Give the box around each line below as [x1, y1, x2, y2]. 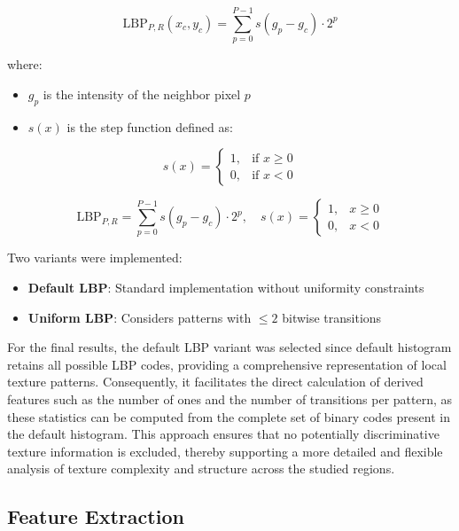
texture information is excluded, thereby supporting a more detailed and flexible [7, 441, 443, 460]
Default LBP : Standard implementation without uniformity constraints [27, 278, 424, 297]
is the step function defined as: [66, 117, 233, 136]
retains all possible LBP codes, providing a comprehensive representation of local [7, 355, 447, 373]
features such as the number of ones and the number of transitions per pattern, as [7, 390, 453, 408]
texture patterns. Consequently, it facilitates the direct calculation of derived [7, 372, 424, 391]
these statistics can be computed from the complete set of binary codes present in [7, 407, 450, 426]
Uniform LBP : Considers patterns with [27, 308, 252, 326]
